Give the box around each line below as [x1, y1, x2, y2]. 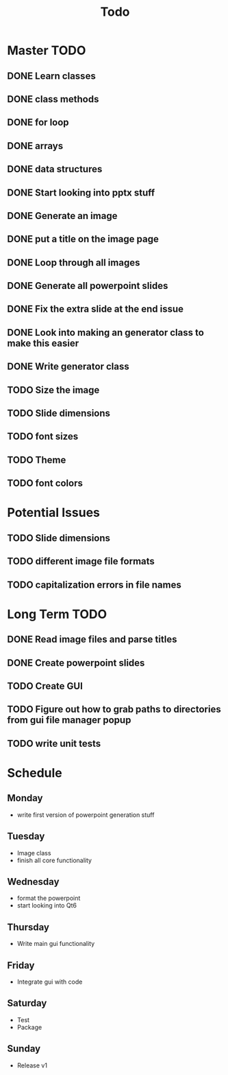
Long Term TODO [7, 606, 107, 622]
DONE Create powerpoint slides [7, 657, 145, 669]
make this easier [7, 337, 79, 349]
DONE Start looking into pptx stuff [7, 187, 155, 198]
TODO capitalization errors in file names [7, 579, 181, 590]
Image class [16, 848, 51, 857]
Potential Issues [7, 505, 101, 520]
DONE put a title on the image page [7, 233, 159, 245]
